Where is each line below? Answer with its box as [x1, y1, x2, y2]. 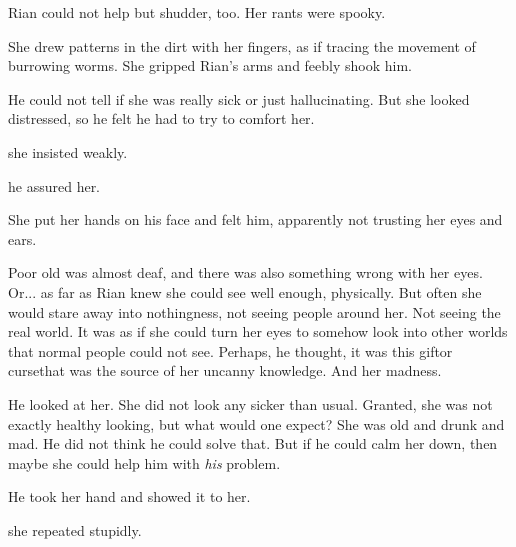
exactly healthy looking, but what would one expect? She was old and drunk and [8, 413, 505, 434]
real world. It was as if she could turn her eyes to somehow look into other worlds [8, 321, 508, 342]
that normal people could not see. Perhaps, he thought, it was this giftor [8, 340, 453, 361]
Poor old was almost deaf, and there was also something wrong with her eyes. [8, 262, 483, 283]
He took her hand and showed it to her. [8, 486, 251, 507]
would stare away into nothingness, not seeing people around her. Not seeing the [8, 301, 501, 322]
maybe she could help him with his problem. [8, 452, 281, 473]
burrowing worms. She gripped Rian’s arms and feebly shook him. [8, 55, 413, 76]
